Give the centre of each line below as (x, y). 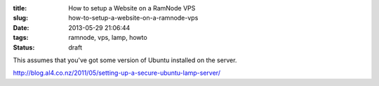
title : (20, 8)
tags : (21, 38)
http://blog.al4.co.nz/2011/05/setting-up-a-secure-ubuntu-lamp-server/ (117, 73)
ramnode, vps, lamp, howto (108, 38)
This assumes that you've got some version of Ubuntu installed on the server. (125, 60)
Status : (24, 47)
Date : (21, 27)
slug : (20, 18)
